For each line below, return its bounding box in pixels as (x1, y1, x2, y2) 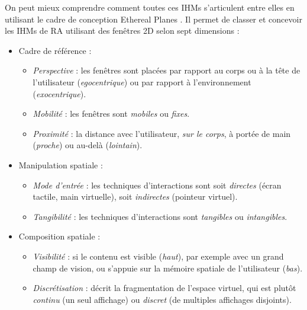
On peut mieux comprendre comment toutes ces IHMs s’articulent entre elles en (5, 1, 295, 13)
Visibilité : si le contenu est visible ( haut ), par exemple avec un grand (33, 250, 284, 262)
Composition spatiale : (18, 230, 101, 242)
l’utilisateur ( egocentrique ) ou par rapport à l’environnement (33, 75, 251, 88)
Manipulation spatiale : (18, 158, 103, 171)
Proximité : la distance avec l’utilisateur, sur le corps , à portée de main (33, 127, 291, 139)
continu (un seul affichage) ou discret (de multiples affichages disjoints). (33, 293, 292, 305)
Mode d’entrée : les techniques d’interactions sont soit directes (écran (33, 178, 282, 191)
